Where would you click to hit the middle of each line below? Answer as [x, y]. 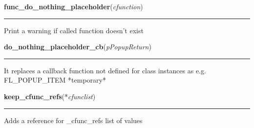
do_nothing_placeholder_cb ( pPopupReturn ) [78, 47]
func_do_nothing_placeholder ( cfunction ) [74, 6]
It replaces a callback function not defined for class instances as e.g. [105, 70]
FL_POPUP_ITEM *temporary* [55, 80]
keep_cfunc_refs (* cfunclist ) [50, 96]
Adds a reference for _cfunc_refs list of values [73, 120]
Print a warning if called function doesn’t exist [74, 30]
